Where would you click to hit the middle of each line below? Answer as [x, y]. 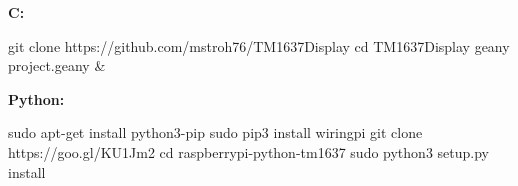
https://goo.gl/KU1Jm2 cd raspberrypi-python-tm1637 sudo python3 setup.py [248, 151]
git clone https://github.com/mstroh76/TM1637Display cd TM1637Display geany [259, 45]
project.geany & [57, 65]
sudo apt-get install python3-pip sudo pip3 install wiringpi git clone [215, 132]
